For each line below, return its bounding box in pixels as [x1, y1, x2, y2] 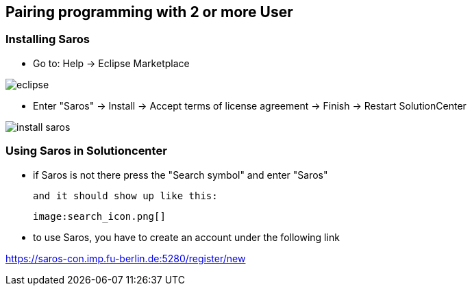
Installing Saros [5, 32, 90, 47]
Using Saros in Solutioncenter [5, 144, 167, 158]
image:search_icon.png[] [33, 210, 166, 222]
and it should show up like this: [33, 190, 218, 201]
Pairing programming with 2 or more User [5, 3, 293, 21]
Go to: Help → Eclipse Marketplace [33, 57, 190, 69]
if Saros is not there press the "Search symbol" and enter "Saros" [33, 168, 328, 181]
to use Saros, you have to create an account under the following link [33, 231, 340, 243]
